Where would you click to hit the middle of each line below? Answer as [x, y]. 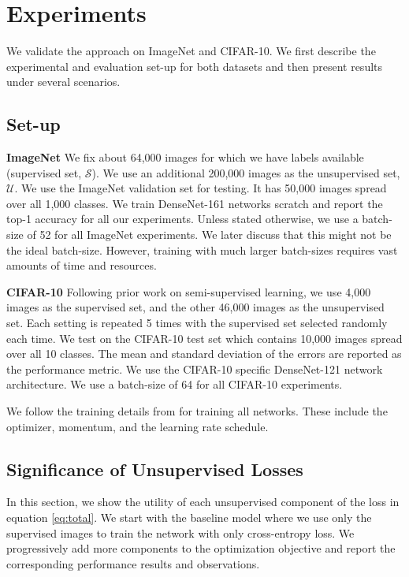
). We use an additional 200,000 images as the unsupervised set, [246, 172]
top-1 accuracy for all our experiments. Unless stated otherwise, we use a [182, 219]
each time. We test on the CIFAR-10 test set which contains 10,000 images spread [204, 338]
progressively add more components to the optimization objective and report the [201, 548]
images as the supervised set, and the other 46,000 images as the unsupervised [195, 307]
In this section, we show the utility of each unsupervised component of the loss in [203, 502]
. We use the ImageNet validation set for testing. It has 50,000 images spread [201, 188]
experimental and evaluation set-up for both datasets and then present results [195, 66]
